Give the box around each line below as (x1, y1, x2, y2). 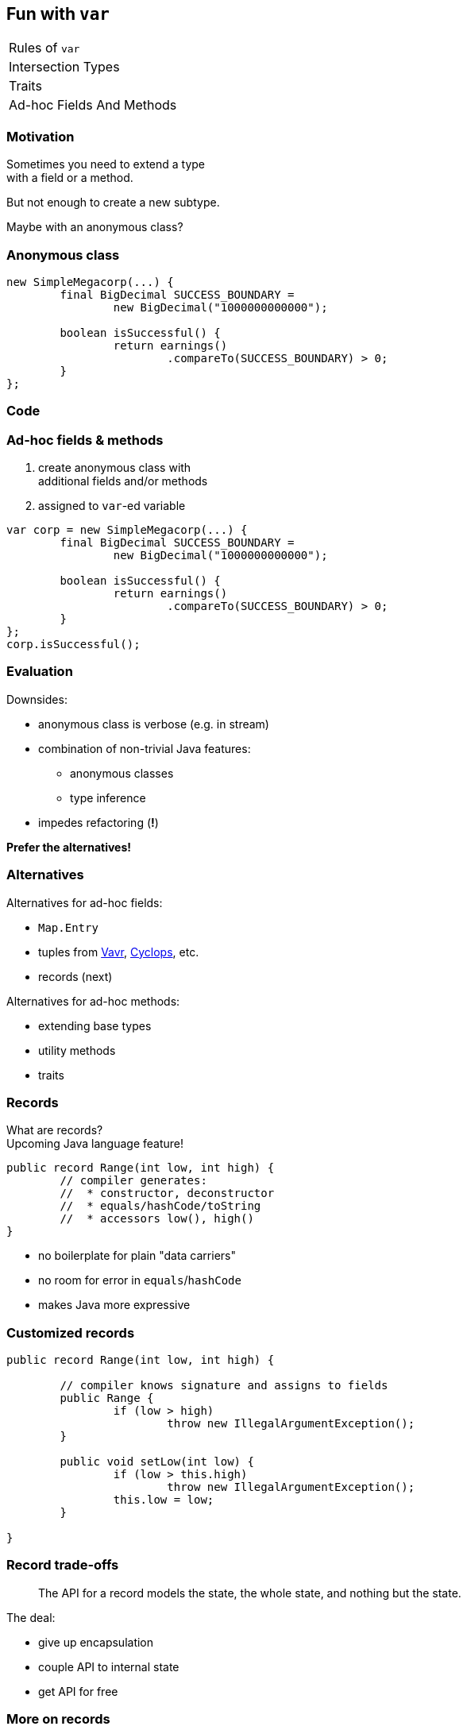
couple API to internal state (38, 1659, 179, 1674)
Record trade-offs (6, 1557, 119, 1574)
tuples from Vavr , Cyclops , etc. (38, 944, 199, 959)
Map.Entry (38, 921, 98, 934)
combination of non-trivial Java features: (38, 741, 251, 755)
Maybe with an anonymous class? (6, 220, 183, 234)
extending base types (38, 1018, 152, 1033)
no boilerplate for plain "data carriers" (38, 1249, 236, 1263)
